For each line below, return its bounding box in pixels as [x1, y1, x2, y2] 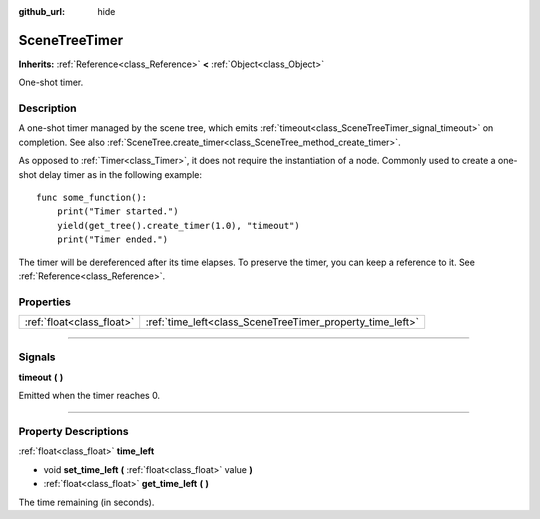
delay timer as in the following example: [38, 168, 203, 180]
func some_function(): [36, 192, 148, 203]
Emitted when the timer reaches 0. [18, 390, 160, 402]
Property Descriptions [18, 425, 129, 438]
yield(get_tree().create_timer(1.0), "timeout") [56, 220, 300, 231]
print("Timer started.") [56, 206, 179, 217]
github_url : [18, 6, 65, 17]
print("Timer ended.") [56, 234, 169, 245]
